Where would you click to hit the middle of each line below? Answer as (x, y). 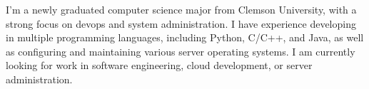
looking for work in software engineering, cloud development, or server (159, 65)
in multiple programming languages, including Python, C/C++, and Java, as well (185, 37)
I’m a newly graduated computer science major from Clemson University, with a (181, 9)
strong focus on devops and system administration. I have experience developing (181, 23)
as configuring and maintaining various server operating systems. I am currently (181, 51)
